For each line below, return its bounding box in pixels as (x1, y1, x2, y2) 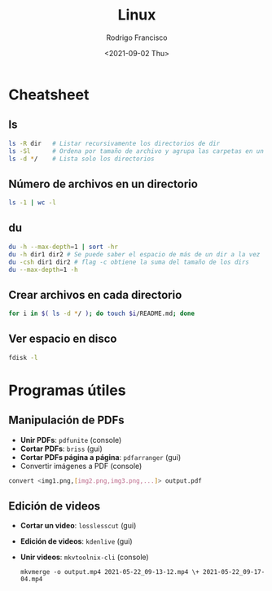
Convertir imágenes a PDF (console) (20, 461, 143, 471)
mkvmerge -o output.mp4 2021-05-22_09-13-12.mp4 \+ (20, 568, 200, 576)
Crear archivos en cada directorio (8, 287, 182, 302)
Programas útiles (8, 381, 126, 400)
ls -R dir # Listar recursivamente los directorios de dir (8, 139, 221, 147)
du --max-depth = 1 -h (8, 265, 79, 274)
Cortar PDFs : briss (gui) (20, 444, 103, 453)
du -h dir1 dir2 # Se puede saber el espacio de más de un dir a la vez (8, 250, 261, 258)
